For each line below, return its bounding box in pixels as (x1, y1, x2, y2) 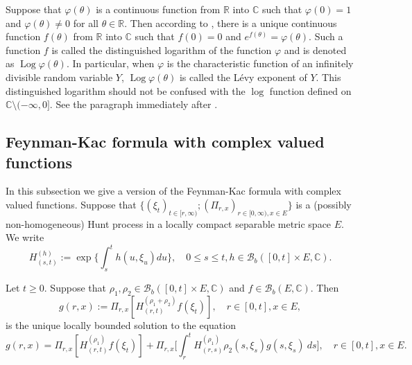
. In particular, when (66, 56, 155, 71)
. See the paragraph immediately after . (49, 97, 218, 112)
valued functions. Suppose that (6, 197, 137, 211)
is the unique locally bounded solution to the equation (6, 318, 236, 332)
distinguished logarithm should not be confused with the (6, 83, 246, 98)
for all (73, 15, 98, 30)
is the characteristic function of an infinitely (166, 56, 354, 71)
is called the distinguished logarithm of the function (51, 42, 272, 57)
